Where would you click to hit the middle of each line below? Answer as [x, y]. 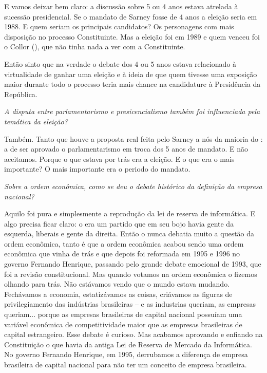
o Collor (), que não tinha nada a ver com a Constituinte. [95, 46]
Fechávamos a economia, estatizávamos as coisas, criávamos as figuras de [118, 294]
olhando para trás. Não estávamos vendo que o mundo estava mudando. [117, 284]
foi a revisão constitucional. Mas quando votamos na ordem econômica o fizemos [131, 274]
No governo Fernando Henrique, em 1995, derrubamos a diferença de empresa [126, 354]
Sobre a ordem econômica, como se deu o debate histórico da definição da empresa [133, 186]
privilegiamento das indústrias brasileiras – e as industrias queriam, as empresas [130, 304]
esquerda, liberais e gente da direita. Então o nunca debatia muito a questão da [129, 234]
